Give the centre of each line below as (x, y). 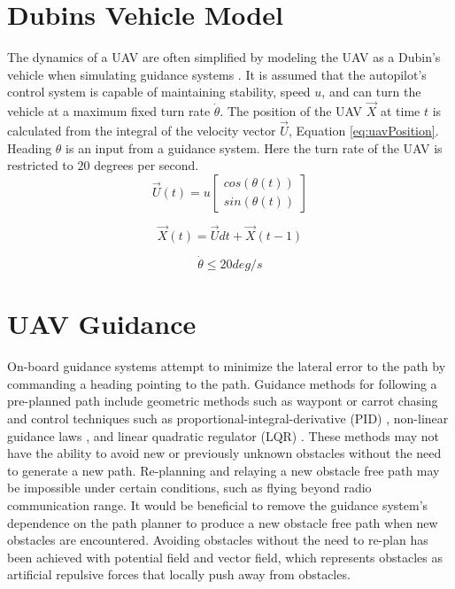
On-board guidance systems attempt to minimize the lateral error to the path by (227, 366)
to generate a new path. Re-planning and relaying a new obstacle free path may (224, 470)
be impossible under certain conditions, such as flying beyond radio (189, 488)
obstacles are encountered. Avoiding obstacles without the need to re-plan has (218, 540)
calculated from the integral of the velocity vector (142, 130)
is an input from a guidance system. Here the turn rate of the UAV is (254, 147)
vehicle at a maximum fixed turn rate (109, 111)
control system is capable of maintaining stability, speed (159, 92)
